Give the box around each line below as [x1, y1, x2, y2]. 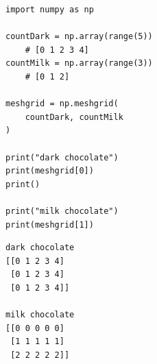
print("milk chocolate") [5, 206, 119, 216]
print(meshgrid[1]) [5, 219, 94, 230]
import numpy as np [5, 5, 94, 14]
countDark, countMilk [25, 112, 123, 122]
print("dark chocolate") [5, 152, 119, 162]
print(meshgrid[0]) [5, 166, 94, 176]
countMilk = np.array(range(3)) [5, 58, 153, 69]
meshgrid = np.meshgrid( [5, 99, 119, 109]
